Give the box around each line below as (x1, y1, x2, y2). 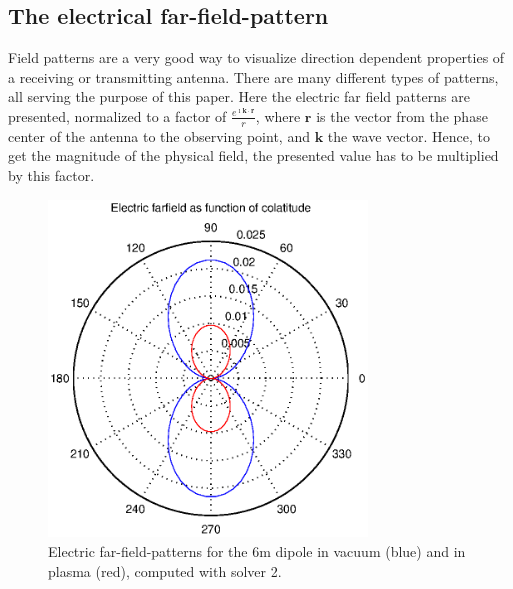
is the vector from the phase (316, 105, 488, 126)
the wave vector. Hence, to (327, 125, 490, 146)
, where (255, 105, 301, 126)
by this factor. (8, 165, 95, 185)
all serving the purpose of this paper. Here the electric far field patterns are (8, 86, 470, 107)
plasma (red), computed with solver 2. (48, 560, 282, 581)
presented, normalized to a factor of (8, 105, 227, 126)
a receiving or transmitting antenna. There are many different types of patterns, (8, 66, 499, 87)
